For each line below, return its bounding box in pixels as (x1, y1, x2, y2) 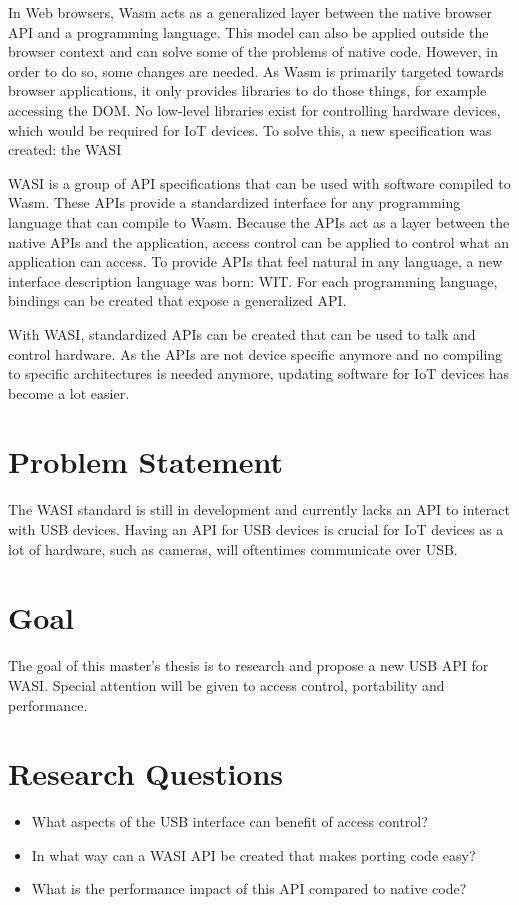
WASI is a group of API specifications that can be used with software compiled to (8, 172, 511, 193)
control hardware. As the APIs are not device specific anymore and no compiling (8, 343, 503, 364)
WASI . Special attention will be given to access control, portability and (8, 674, 445, 695)
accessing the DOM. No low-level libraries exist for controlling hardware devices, (8, 99, 501, 120)
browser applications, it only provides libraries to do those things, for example (8, 80, 487, 101)
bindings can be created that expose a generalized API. (8, 290, 347, 311)
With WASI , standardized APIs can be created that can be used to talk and (8, 323, 476, 344)
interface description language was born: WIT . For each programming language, (8, 270, 498, 291)
